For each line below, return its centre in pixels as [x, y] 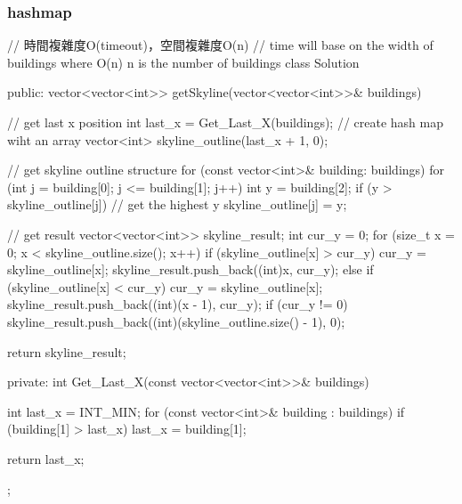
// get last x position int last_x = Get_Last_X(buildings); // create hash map [226, 122]
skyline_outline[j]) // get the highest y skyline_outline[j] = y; [177, 204]
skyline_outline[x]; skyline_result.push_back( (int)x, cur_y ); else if [190, 269]
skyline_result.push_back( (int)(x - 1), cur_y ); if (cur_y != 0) [178, 304]
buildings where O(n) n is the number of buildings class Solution [183, 62]
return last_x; [46, 458]
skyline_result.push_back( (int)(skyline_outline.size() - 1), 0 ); [176, 321]
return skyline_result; [67, 351]
